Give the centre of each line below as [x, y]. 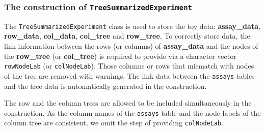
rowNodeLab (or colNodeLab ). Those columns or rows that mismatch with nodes [129, 66]
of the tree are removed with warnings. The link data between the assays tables [129, 75]
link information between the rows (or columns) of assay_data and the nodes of [131, 46]
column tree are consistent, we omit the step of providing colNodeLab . [114, 123]
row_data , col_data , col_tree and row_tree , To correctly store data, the [127, 36]
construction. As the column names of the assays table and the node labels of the [132, 112]
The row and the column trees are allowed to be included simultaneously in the [128, 103]
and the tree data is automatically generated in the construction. [105, 86]
